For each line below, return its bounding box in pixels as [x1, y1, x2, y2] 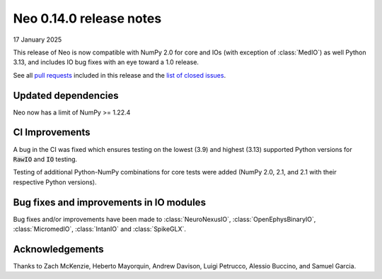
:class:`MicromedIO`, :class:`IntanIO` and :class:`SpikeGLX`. [13, 225, 187, 233]
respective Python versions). [13, 177, 97, 186]
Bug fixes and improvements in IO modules [13, 196, 207, 208]
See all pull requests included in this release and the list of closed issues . [13, 71, 226, 79]
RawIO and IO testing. [13, 155, 78, 163]
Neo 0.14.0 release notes [13, 11, 162, 26]
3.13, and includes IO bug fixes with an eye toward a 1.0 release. [13, 58, 199, 66]
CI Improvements [13, 126, 91, 138]
